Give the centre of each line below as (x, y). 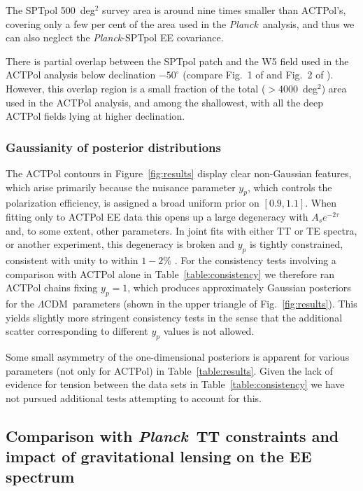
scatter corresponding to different (77, 331)
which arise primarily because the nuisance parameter (121, 187)
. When (321, 203)
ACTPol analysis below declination (81, 75)
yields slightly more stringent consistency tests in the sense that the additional (174, 317)
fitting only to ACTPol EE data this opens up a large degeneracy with (157, 216)
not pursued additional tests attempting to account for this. (134, 397)
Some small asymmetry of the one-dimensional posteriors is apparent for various (178, 356)
